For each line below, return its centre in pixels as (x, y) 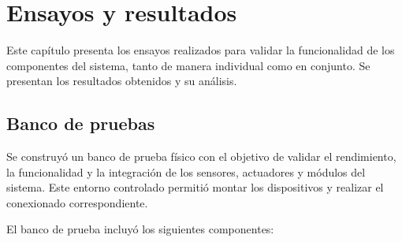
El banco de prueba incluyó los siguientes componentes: (140, 229)
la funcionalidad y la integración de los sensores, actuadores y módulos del (186, 171)
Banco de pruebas (81, 123)
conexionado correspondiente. (77, 202)
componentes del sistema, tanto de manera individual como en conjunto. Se (188, 65)
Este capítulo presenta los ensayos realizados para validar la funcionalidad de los (201, 50)
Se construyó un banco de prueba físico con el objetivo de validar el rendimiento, (201, 156)
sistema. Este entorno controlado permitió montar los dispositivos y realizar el (195, 187)
